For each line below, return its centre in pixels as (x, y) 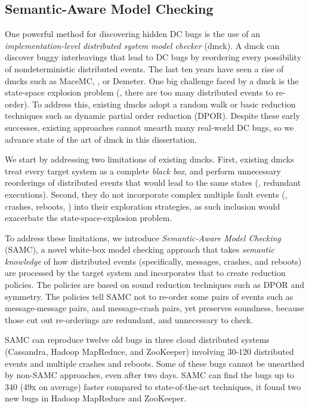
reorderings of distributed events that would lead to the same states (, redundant (153, 182)
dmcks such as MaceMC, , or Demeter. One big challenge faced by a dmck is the (152, 80)
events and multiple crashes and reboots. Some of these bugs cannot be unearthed (155, 363)
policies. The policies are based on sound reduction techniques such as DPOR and (155, 285)
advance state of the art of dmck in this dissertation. (101, 139)
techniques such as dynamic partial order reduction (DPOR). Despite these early (152, 116)
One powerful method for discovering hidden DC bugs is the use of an (133, 34)
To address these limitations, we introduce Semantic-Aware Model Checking (143, 237)
